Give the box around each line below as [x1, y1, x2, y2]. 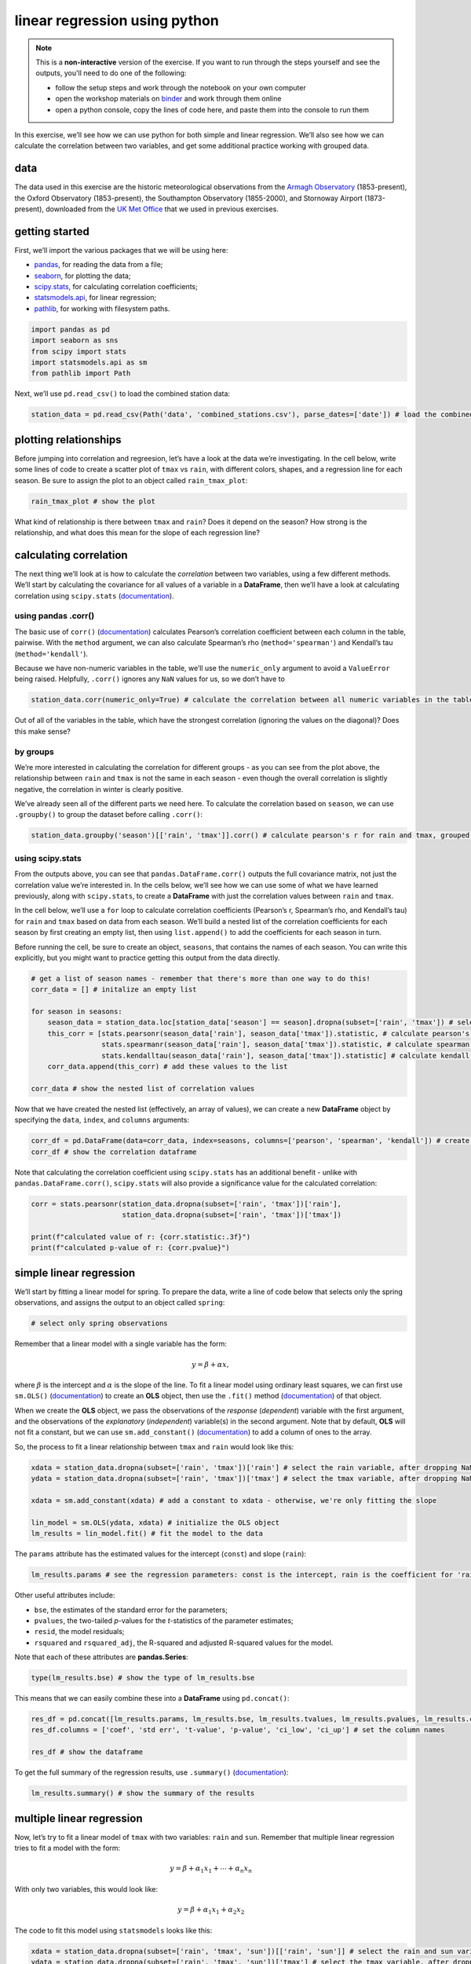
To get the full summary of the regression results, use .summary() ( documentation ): [14, 1768, 289, 1777]
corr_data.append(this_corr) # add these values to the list [47, 1062, 288, 1071]
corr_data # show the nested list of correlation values [31, 1084, 255, 1093]
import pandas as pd [31, 324, 110, 334]
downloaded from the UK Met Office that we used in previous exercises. [46, 204, 279, 214]
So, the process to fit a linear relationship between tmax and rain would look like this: [14, 1442, 294, 1451]
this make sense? [14, 727, 71, 736]
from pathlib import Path [31, 369, 131, 378]
